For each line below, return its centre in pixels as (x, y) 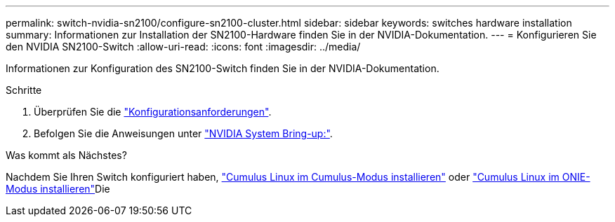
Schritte (24, 90)
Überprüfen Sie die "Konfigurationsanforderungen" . (153, 112)
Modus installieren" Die (58, 189)
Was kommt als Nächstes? (66, 155)
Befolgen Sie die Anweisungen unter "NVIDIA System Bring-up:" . (183, 133)
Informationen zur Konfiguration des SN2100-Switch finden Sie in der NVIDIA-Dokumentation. (223, 68)
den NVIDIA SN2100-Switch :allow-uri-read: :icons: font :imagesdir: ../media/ (183, 47)
